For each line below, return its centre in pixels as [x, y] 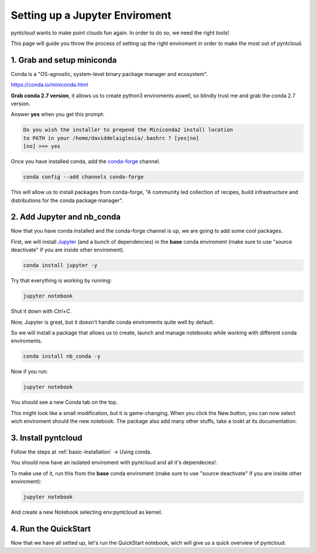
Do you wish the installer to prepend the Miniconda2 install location [128, 130]
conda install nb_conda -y [62, 356]
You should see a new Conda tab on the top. [64, 402]
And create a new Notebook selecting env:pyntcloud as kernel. [87, 512]
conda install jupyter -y [60, 265]
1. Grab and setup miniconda [64, 60]
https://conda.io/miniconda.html [49, 85]
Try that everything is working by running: [61, 281]
